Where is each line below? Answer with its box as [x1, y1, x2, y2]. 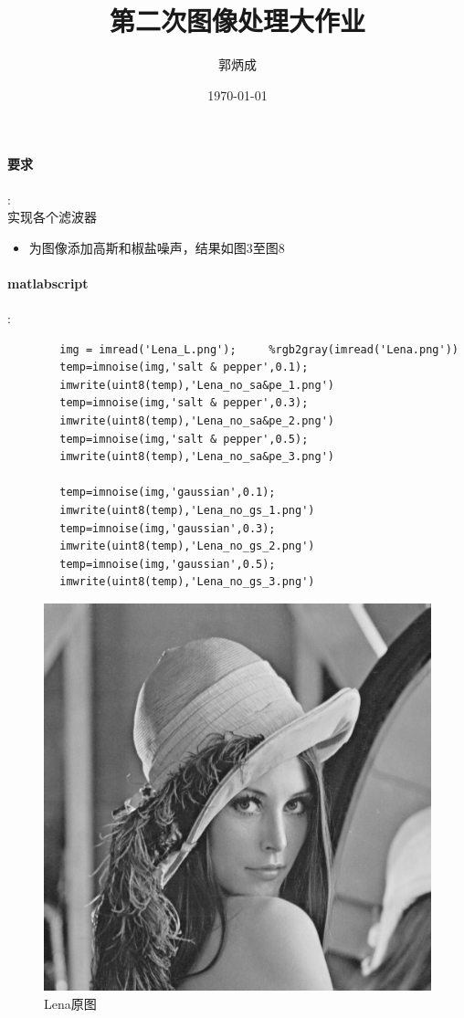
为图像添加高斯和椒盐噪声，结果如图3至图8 [28, 237, 285, 257]
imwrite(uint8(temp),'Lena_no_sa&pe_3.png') [59, 450, 334, 464]
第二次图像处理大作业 [109, 2, 365, 39]
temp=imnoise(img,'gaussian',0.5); [59, 557, 276, 571]
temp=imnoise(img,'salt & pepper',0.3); [59, 396, 309, 410]
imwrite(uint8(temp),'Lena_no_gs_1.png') [59, 504, 315, 518]
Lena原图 [44, 993, 97, 1013]
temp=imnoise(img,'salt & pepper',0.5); [59, 432, 309, 446]
